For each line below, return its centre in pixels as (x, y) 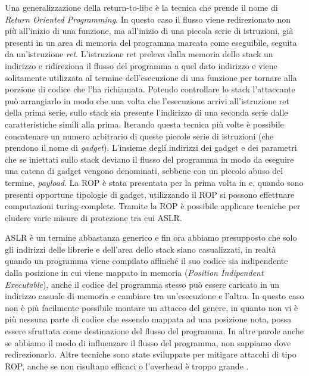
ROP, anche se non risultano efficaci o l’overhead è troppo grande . (127, 366)
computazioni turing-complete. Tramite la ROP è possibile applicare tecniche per (153, 206)
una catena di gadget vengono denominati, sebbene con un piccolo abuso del (144, 171)
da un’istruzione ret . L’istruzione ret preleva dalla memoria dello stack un (139, 54)
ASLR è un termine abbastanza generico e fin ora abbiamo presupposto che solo (151, 237)
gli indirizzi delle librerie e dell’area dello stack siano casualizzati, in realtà (141, 249)
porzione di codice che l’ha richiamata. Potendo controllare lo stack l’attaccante (150, 89)
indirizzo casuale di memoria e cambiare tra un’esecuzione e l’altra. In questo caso (154, 296)
